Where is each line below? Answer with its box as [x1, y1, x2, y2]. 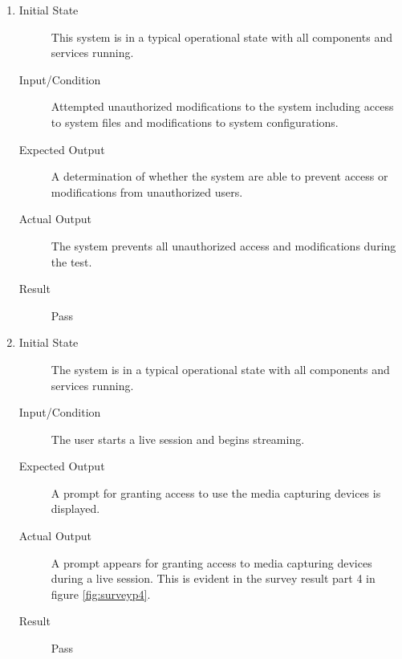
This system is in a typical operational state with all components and [51, 28, 392, 45]
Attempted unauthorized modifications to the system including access [51, 98, 394, 115]
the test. [51, 253, 92, 270]
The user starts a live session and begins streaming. [51, 430, 305, 447]
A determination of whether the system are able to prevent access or [51, 168, 388, 185]
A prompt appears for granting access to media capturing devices [51, 554, 372, 571]
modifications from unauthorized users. [51, 183, 243, 200]
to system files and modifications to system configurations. [51, 113, 339, 130]
